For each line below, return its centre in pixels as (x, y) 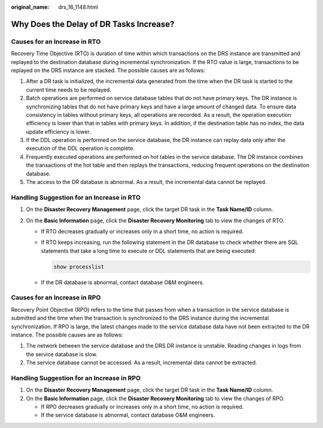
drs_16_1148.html (78, 7)
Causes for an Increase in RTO (56, 41)
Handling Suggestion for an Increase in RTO (76, 197)
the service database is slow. (62, 354)
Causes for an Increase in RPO (56, 298)
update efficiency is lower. (58, 131)
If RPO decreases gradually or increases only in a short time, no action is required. (142, 407)
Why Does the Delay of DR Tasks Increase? (93, 24)
